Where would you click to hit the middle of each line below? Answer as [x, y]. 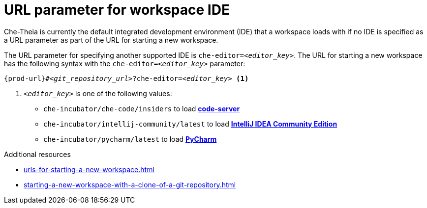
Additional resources [37, 154]
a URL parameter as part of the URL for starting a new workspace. [111, 40]
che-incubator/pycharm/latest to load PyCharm [130, 139]
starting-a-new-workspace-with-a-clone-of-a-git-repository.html [130, 184]
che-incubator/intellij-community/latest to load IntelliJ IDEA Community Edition [190, 124]
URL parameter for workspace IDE [117, 10]
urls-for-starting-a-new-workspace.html [89, 169]
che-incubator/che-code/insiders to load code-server [142, 108]
